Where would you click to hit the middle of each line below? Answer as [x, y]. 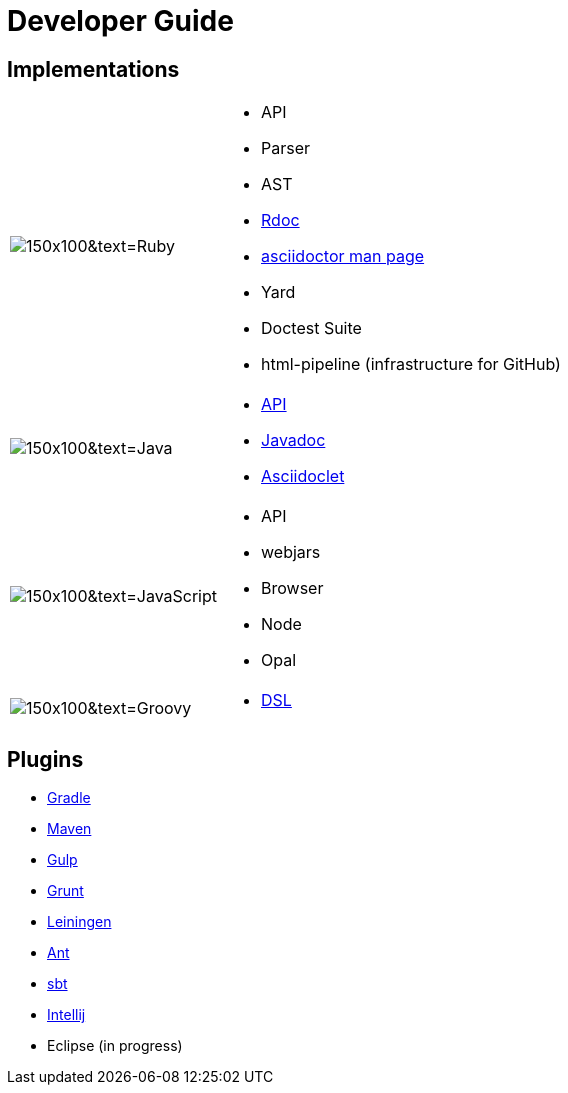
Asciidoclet [303, 476]
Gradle [69, 798]
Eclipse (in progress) [115, 1046]
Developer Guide [120, 21]
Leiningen [79, 922]
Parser [286, 148]
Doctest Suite [311, 328]
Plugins [45, 759]
